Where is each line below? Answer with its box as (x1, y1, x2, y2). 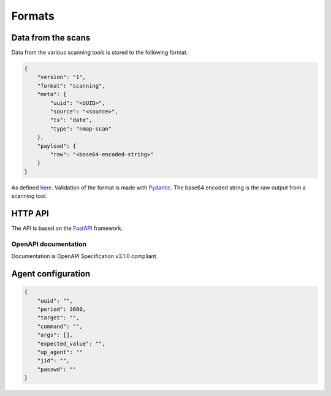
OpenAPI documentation (11, 240, 87, 248)
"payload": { (37, 142, 77, 150)
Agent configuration (11, 268, 91, 279)
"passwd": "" (37, 365, 77, 373)
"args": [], (37, 332, 74, 338)
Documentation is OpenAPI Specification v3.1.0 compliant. (11, 253, 158, 260)
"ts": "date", (50, 116, 93, 124)
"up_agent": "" (37, 348, 83, 356)
